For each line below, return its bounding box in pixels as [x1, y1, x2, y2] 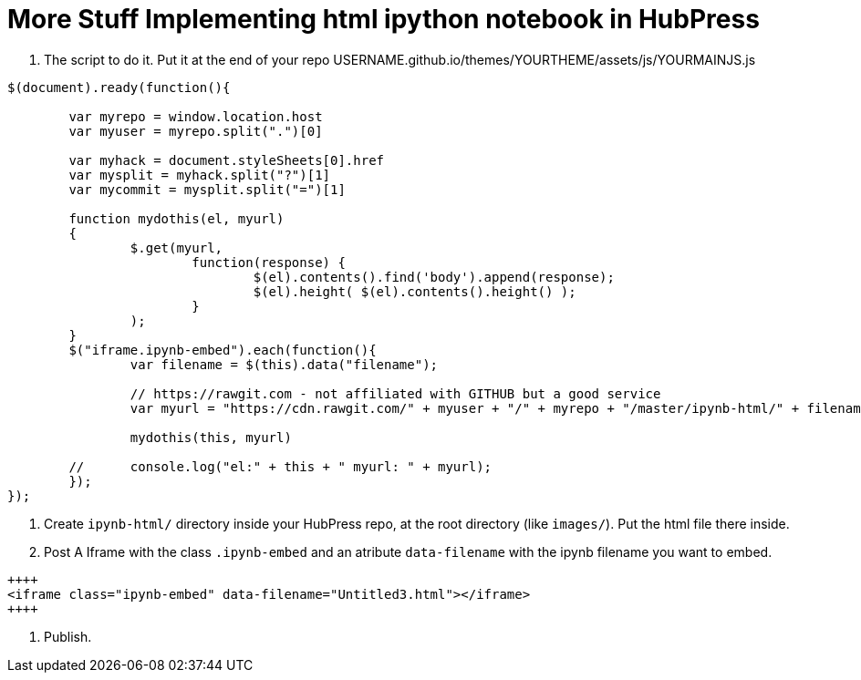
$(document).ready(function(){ [7, 79, 231, 95]
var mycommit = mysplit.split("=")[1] [68, 181, 346, 197]
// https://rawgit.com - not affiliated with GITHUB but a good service [130, 386, 661, 401]
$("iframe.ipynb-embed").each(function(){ [68, 342, 377, 357]
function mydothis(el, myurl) [68, 211, 285, 226]
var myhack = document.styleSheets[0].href [68, 152, 385, 168]
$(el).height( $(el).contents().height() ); [253, 283, 576, 299]
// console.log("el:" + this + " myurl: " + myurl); [68, 458, 493, 474]
